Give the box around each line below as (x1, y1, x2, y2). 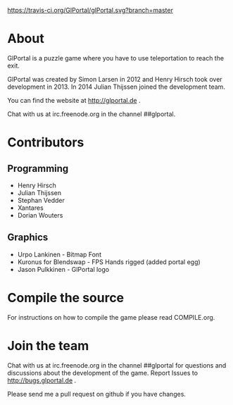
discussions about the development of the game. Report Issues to (7, 368, 199, 377)
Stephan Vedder (17, 196, 65, 204)
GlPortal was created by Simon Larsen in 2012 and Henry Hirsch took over (7, 75, 223, 83)
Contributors (7, 135, 84, 151)
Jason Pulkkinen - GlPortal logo (17, 265, 110, 273)
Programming (7, 162, 69, 175)
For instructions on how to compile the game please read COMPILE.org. (7, 313, 215, 321)
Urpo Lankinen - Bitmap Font (17, 250, 102, 258)
